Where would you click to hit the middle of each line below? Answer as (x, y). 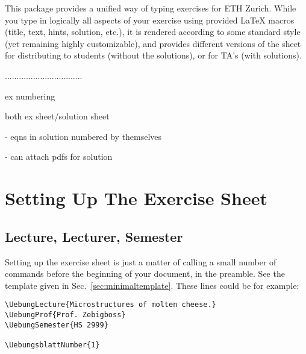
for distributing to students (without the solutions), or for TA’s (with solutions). (153, 55)
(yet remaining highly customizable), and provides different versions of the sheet (153, 43)
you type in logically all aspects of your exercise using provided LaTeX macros (150, 20)
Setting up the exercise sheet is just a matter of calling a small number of (141, 261)
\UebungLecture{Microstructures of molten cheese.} (111, 305)
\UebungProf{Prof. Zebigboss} (65, 314)
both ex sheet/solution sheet (57, 116)
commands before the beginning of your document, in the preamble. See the (145, 273)
